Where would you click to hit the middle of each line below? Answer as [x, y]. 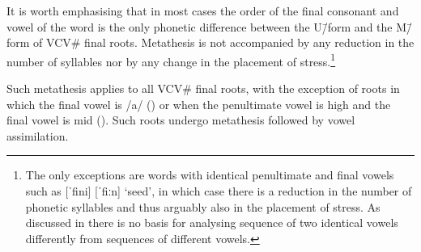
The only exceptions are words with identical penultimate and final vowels [210, 175]
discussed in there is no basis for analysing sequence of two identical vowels [212, 223]
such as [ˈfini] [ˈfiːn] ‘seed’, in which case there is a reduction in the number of [219, 191]
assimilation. [38, 135]
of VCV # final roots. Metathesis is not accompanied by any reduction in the [224, 42]
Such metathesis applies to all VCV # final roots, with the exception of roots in [203, 88]
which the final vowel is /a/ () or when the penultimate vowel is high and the [199, 104]
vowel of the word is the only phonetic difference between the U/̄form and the [200, 26]
